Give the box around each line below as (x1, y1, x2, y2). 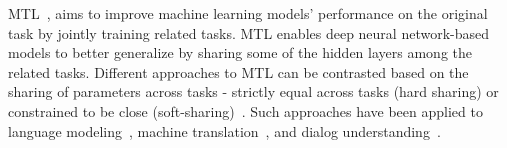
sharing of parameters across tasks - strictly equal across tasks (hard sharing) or (8, 81, 499, 102)
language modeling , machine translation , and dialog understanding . (8, 120, 441, 141)
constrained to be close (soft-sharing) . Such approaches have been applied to (8, 100, 483, 121)
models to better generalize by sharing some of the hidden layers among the (8, 42, 472, 63)
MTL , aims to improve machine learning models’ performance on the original (8, 3, 488, 23)
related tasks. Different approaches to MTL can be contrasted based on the (8, 61, 469, 82)
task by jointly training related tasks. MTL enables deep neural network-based (8, 22, 490, 43)
